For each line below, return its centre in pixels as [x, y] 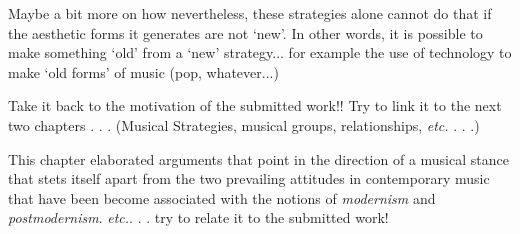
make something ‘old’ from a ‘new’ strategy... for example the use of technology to [260, 52]
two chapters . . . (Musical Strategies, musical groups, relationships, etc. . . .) [244, 124]
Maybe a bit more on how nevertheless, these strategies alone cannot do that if [250, 13]
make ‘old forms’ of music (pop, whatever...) [143, 71]
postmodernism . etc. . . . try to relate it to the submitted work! [198, 217]
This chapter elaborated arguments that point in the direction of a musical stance [258, 158]
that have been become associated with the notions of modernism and [222, 197]
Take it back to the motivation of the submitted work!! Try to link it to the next [255, 105]
